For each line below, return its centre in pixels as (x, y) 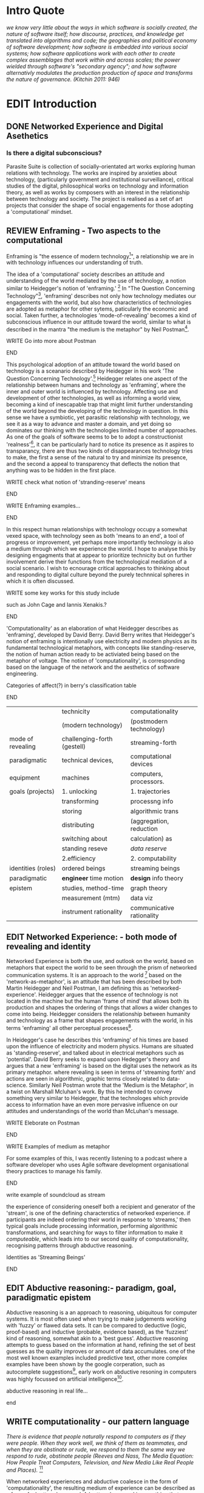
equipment (25, 777)
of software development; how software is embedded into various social (97, 47)
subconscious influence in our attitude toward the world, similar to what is (99, 322)
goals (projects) (32, 791)
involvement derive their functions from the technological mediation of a (97, 562)
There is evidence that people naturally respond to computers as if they (96, 1436)
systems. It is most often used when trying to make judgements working (96, 1319)
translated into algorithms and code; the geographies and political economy (102, 40)
